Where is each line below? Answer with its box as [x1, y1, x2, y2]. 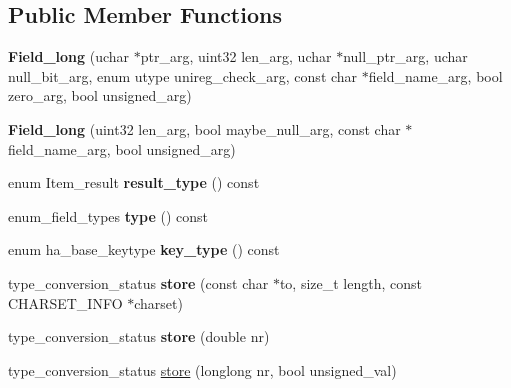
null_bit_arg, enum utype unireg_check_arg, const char [8, 65, 358, 86]
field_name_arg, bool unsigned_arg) [8, 138, 236, 159]
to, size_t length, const [279, 272, 422, 293]
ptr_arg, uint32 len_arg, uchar [140, 46, 332, 67]
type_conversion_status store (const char [8, 272, 269, 293]
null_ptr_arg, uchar [343, 46, 468, 67]
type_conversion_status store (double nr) [8, 326, 270, 347]
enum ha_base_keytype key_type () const [8, 239, 280, 260]
